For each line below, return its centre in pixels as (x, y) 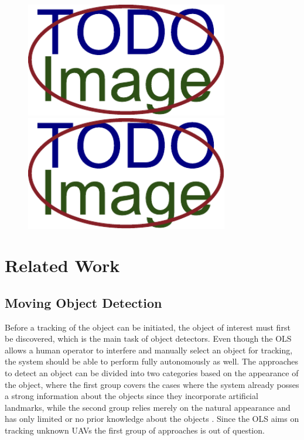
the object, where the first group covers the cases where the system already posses (152, 384)
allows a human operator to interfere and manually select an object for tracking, (149, 350)
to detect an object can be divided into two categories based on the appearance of (152, 373)
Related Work (62, 265)
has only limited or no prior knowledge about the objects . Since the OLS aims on (152, 419)
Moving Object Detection (83, 302)
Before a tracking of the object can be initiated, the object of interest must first (148, 327)
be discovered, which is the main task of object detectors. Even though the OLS (148, 338)
